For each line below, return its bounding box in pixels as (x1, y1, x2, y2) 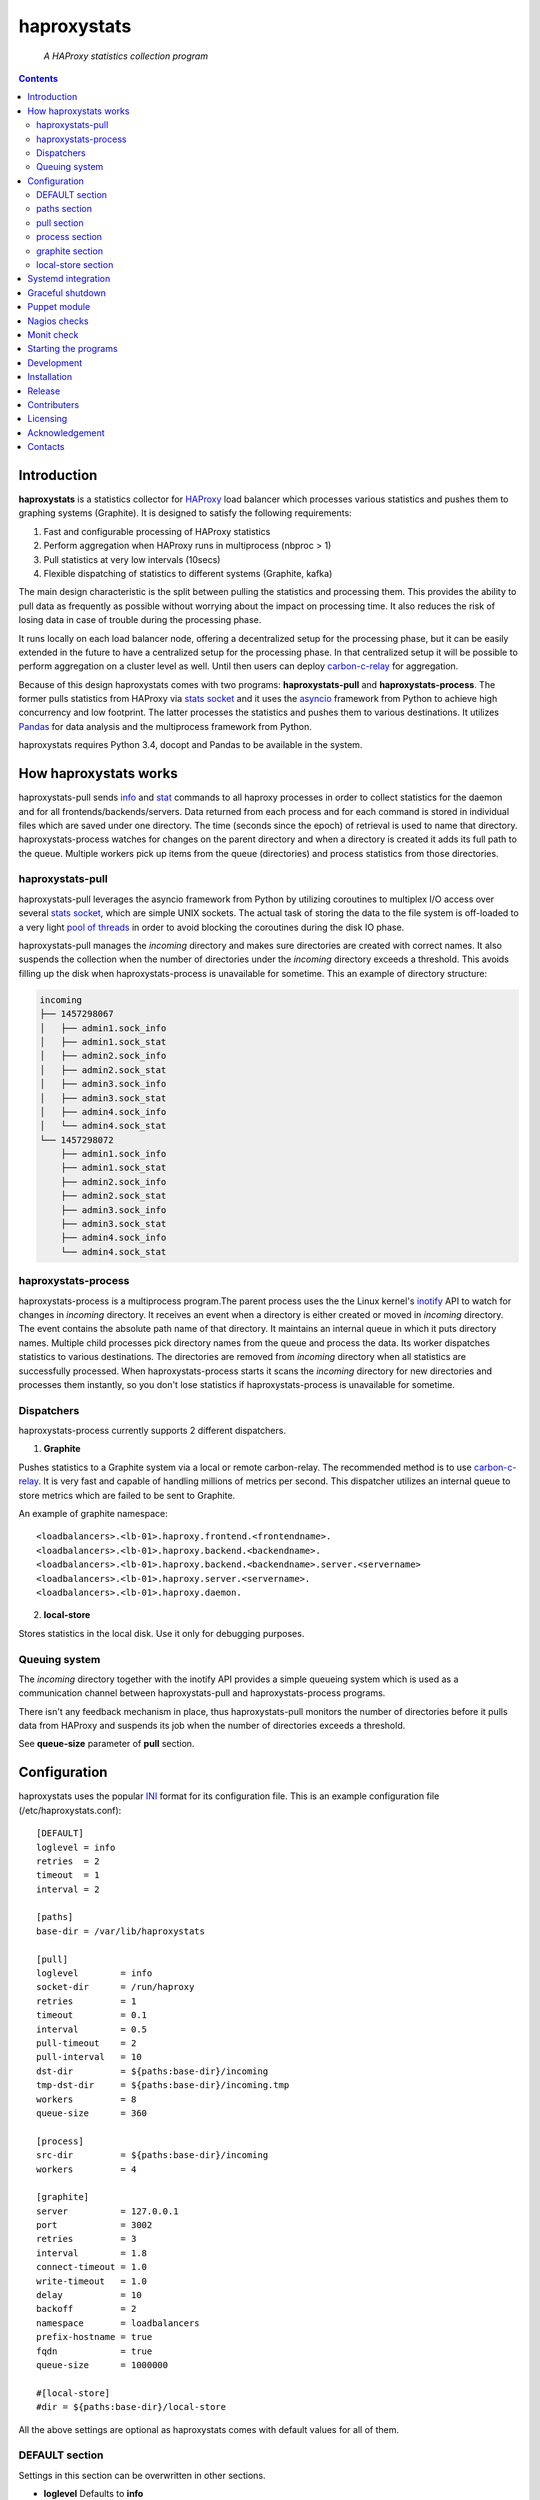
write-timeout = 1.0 (36, 2275, 148, 2287)
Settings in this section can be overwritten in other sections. (18, 2469, 266, 2481)
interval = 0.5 (36, 2023, 148, 2035)
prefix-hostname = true (36, 2331, 153, 2343)
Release (27, 385, 61, 397)
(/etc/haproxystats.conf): (18, 1804, 122, 1816)
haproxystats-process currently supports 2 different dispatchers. (18, 1425, 287, 1437)
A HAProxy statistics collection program (43, 50, 209, 62)
